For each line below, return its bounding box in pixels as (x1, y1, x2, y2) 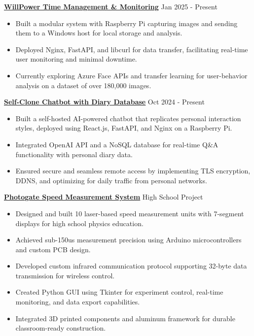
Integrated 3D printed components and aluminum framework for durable (15, 313, 235, 323)
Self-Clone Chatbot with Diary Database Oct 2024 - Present (4, 97, 205, 107)
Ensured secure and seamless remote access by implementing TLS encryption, (15, 166, 251, 176)
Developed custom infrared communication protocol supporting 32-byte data (15, 261, 247, 271)
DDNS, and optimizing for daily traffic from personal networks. (15, 175, 207, 185)
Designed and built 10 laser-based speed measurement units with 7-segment (15, 208, 244, 218)
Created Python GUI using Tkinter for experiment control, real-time (15, 287, 223, 297)
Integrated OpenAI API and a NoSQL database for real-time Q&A (15, 139, 218, 149)
